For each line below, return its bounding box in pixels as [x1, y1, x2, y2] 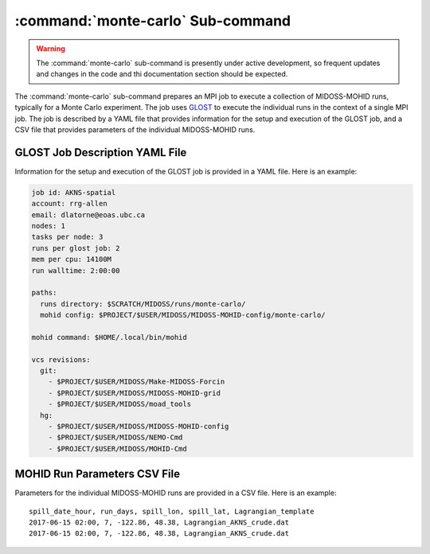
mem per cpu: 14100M [31, 255, 111, 264]
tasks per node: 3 [31, 232, 104, 242]
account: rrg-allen [31, 199, 107, 209]
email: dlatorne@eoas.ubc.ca [31, 210, 146, 219]
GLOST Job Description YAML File [14, 146, 187, 159]
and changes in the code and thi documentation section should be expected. [36, 69, 288, 79]
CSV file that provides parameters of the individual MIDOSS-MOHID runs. [14, 124, 256, 135]
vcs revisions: [31, 355, 91, 364]
